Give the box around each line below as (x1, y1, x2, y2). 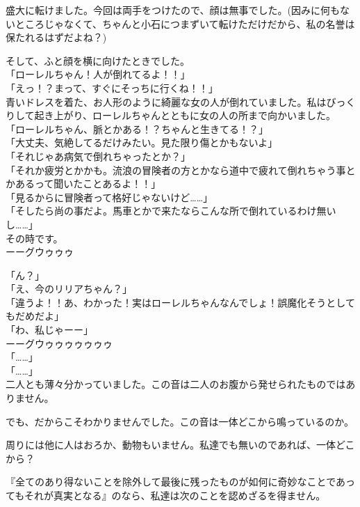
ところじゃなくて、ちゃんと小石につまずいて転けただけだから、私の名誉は (15, 16, 355, 31)
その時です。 (6, 231, 63, 245)
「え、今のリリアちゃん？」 (6, 281, 132, 296)
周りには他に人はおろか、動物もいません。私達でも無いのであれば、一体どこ (6, 437, 355, 452)
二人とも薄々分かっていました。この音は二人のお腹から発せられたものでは (6, 377, 346, 391)
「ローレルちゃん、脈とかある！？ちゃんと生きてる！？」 (6, 121, 268, 136)
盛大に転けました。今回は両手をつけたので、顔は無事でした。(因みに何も (6, 3, 340, 17)
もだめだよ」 (6, 309, 64, 323)
